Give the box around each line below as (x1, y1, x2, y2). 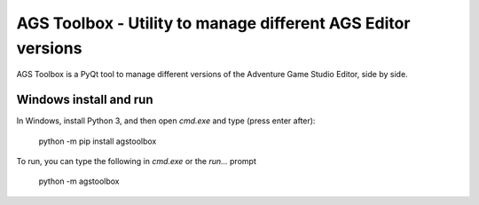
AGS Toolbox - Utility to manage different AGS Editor (16, 13, 411, 33)
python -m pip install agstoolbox (38, 136, 157, 146)
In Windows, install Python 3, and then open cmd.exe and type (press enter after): (16, 115, 316, 126)
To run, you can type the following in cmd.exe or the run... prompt (16, 156, 256, 167)
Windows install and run (16, 92, 154, 107)
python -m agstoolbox (38, 176, 120, 186)
